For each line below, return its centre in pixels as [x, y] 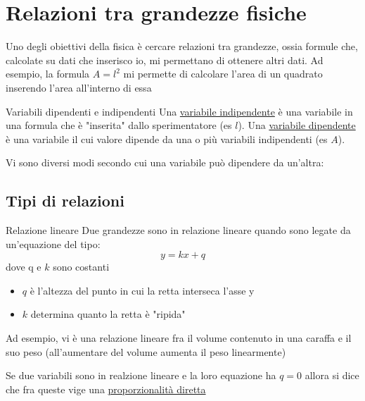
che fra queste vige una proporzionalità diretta [106, 389]
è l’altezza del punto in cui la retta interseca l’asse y [142, 290]
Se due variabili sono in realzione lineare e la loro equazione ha [141, 375]
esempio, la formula [48, 74]
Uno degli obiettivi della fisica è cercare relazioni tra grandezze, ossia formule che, [182, 46]
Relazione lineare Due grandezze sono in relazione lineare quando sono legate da [178, 230]
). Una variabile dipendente [297, 125]
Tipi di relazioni [65, 200]
